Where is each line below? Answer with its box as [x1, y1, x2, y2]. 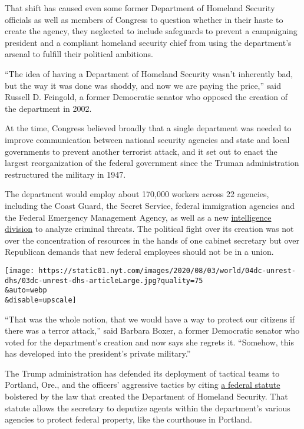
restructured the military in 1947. [5, 168, 126, 180]
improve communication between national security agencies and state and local [5, 133, 290, 145]
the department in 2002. [5, 102, 92, 114]
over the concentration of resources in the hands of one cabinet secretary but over [5, 234, 299, 246]
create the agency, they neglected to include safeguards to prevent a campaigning [5, 25, 298, 37]
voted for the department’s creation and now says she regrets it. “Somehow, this [5, 335, 295, 348]
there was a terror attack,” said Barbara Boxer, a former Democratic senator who [5, 324, 300, 337]
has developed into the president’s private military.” [5, 347, 191, 360]
